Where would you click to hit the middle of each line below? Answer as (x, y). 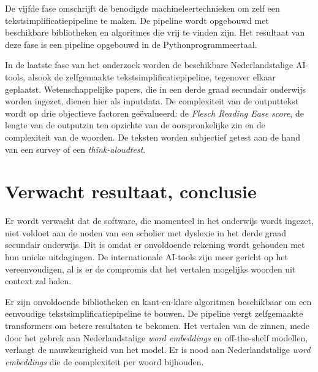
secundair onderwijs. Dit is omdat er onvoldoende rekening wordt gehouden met (155, 245)
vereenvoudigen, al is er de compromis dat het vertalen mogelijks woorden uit (150, 269)
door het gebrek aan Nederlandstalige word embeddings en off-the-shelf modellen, (157, 337)
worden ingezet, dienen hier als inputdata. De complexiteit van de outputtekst (152, 101)
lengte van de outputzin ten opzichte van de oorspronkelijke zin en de (135, 125)
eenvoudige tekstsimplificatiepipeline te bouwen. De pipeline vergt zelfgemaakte (154, 313)
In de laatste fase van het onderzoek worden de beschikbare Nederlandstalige (149, 65)
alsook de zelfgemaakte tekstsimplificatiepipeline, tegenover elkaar (152, 76)
